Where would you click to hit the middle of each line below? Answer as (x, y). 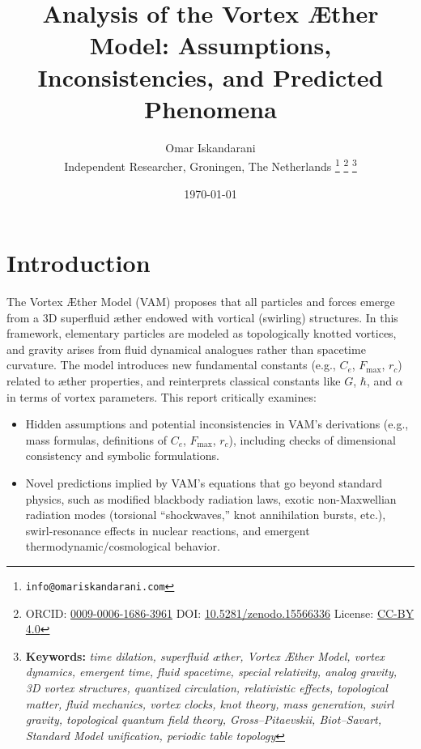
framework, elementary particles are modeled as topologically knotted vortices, (202, 333)
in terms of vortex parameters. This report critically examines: (162, 396)
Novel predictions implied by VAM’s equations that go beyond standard (204, 483)
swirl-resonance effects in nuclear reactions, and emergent (168, 530)
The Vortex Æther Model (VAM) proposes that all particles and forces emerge (201, 302)
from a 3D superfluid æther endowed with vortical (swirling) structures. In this (202, 317)
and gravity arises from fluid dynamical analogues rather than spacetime (186, 349)
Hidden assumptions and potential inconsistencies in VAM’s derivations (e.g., (217, 424)
